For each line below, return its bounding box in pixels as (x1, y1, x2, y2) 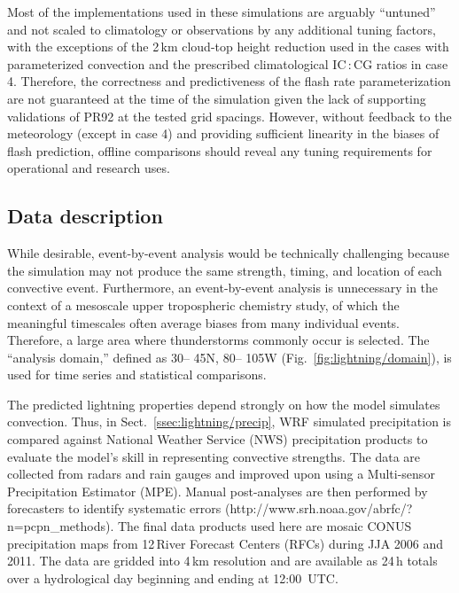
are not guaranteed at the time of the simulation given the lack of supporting (7, 89, 426, 107)
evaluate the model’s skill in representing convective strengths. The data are (7, 447, 421, 465)
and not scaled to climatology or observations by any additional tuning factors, (7, 20, 436, 38)
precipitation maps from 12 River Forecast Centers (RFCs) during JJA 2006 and (7, 534, 444, 552)
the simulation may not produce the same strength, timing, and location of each (7, 261, 442, 279)
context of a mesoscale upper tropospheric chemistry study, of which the (7, 295, 400, 314)
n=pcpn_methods (7, 517, 105, 535)
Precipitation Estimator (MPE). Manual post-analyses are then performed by (7, 481, 428, 500)
